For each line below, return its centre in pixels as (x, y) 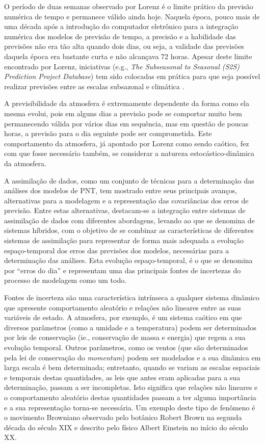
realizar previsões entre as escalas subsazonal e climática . (94, 86)
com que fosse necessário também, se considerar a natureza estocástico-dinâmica (129, 153)
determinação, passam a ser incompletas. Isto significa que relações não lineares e (131, 387)
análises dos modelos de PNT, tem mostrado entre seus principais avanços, (121, 190)
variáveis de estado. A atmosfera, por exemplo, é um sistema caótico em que (123, 317)
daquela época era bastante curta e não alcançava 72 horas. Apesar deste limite (128, 56)
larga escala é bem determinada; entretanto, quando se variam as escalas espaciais (132, 367)
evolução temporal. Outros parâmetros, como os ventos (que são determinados (126, 347)
